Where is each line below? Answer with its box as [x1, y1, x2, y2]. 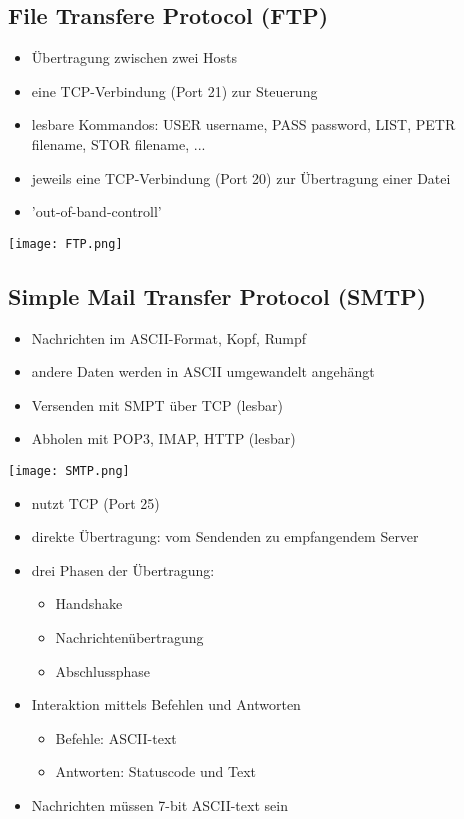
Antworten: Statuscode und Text [55, 761, 257, 782]
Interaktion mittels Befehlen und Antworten [31, 694, 301, 715]
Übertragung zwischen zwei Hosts [31, 47, 238, 68]
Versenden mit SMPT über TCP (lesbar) [31, 394, 283, 415]
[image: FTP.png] [8, 236, 123, 251]
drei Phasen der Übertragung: [31, 559, 215, 580]
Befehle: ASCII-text [55, 727, 177, 748]
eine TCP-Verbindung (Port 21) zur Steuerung [31, 80, 318, 101]
